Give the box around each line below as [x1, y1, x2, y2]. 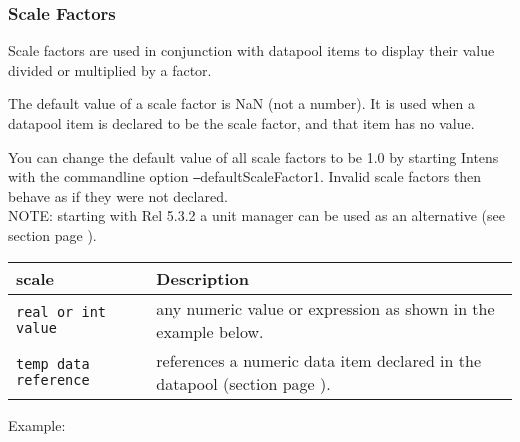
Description [156, 266, 249, 290]
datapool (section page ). [156, 371, 331, 395]
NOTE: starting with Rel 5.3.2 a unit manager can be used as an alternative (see [8, 205, 506, 226]
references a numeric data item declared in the [156, 348, 482, 372]
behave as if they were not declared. [8, 185, 228, 206]
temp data [16, 355, 90, 372]
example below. [156, 319, 264, 343]
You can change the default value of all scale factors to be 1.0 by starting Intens [8, 146, 499, 167]
